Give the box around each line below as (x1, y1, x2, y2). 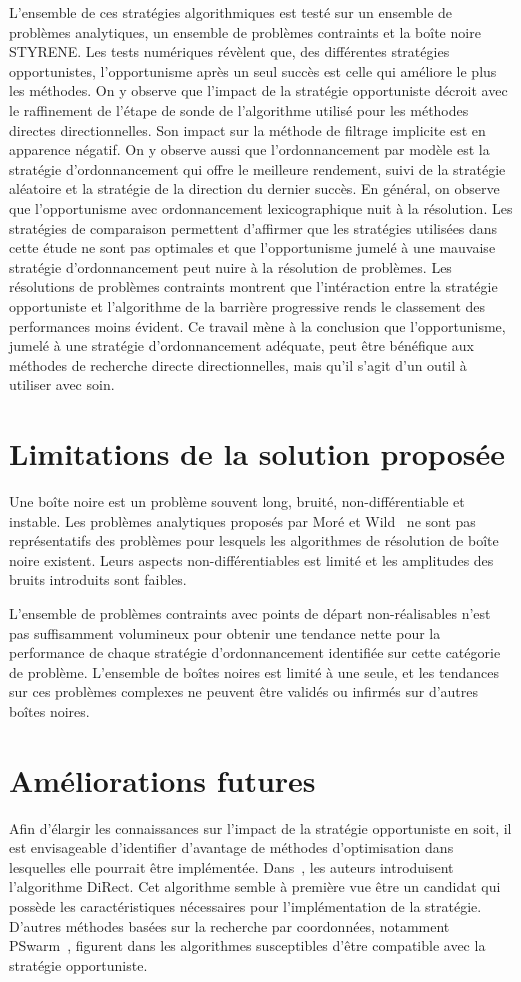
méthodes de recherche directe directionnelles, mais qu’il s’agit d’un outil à (9, 354, 467, 375)
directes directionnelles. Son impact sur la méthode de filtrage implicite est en (9, 119, 486, 140)
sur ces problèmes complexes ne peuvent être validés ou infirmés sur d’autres (9, 681, 479, 702)
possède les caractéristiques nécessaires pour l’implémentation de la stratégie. (9, 896, 482, 917)
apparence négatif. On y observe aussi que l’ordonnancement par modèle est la (9, 139, 490, 160)
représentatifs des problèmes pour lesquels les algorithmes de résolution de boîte (9, 530, 499, 551)
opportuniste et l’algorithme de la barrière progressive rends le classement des (9, 295, 486, 316)
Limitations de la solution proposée (9, 433, 505, 474)
